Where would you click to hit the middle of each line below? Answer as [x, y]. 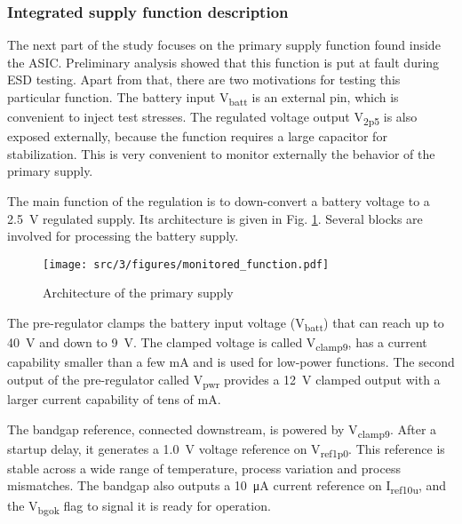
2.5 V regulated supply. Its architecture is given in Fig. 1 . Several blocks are [215, 218]
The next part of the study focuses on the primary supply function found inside [224, 45]
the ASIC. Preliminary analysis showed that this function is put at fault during [223, 62]
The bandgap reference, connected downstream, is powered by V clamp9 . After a [222, 430]
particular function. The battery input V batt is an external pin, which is [203, 98]
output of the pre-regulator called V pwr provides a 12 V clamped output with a [224, 380]
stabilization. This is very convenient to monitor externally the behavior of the [221, 153]
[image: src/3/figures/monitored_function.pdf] [186, 264]
